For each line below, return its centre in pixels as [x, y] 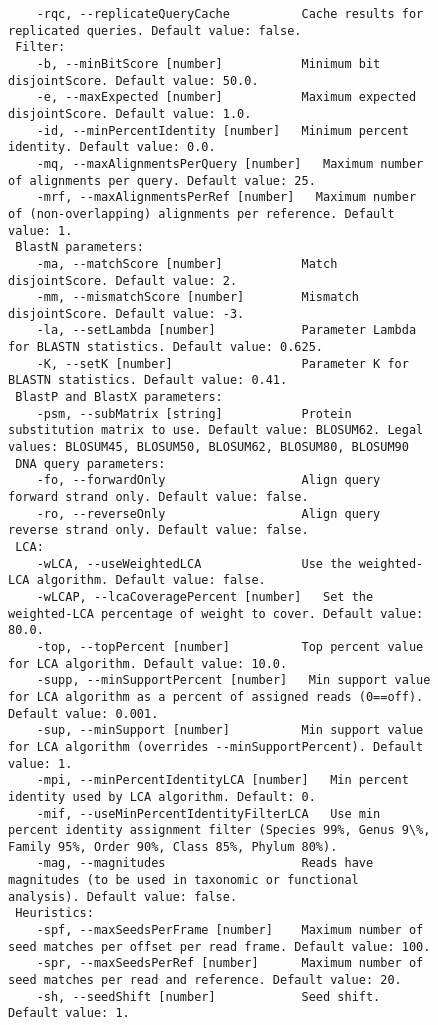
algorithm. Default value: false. [151, 580]
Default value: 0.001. [83, 713]
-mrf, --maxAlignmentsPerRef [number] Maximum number [226, 197]
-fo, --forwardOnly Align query [208, 480]
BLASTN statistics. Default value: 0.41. [148, 380]
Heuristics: [54, 913]
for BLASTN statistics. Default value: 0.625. [165, 347]
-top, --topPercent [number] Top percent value [230, 646]
